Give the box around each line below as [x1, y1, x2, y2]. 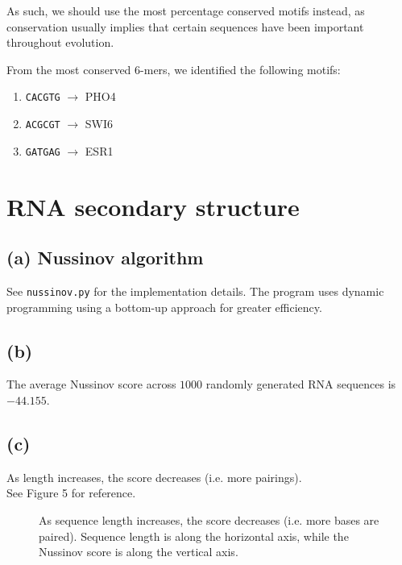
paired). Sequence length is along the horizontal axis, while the [39, 527, 349, 544]
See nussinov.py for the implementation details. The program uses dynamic [6, 282, 384, 299]
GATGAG [25, 146, 60, 158]
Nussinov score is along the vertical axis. [39, 543, 238, 560]
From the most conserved [6, 60, 131, 77]
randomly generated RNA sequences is [205, 376, 396, 393]
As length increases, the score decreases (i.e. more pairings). [6, 468, 302, 485]
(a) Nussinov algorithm [6, 245, 204, 270]
